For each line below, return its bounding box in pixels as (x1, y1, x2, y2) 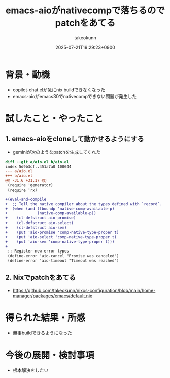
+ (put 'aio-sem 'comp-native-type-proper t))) (5, 239, 115, 244)
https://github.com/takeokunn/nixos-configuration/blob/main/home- (12, 287, 156, 293)
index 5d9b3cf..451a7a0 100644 (5, 164, 72, 169)
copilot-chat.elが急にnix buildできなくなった (12, 87, 106, 93)
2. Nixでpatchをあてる (5, 273, 76, 282)
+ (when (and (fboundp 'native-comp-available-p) (5, 206, 115, 211)
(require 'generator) (7, 183, 53, 188)
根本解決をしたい (12, 367, 49, 373)
